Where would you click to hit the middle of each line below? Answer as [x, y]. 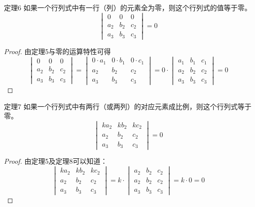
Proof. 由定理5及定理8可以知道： [56, 161]
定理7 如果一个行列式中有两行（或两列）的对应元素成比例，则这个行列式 [121, 106]
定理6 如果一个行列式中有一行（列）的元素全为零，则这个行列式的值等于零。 [128, 7]
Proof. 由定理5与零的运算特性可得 [57, 51]
